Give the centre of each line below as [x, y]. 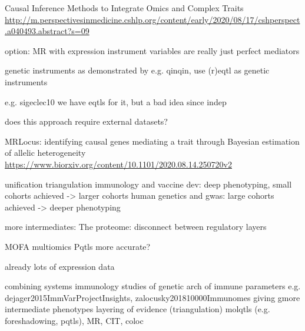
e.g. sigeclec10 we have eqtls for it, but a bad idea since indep [116, 101]
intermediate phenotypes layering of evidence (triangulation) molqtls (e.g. [137, 309]
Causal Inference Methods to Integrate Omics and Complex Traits [124, 8]
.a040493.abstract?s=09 [47, 31]
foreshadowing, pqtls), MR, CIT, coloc [74, 320]
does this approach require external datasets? [86, 121]
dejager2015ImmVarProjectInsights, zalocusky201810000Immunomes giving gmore [152, 297]
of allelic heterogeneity [45, 153]
